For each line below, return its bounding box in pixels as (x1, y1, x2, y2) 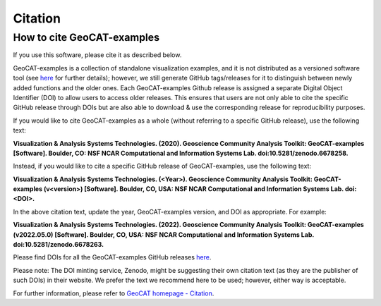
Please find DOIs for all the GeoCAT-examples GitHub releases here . (13, 253, 212, 262)
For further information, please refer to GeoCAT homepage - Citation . (13, 289, 214, 298)
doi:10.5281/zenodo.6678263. (13, 240, 104, 249)
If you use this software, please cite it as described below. (13, 51, 182, 59)
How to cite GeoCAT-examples (13, 31, 160, 44)
